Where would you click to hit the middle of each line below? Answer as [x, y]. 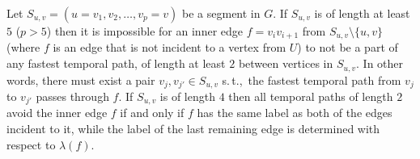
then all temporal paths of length [311, 96]
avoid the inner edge [57, 113]
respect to [31, 144]
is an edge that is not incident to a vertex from [170, 47]
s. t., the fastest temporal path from [312, 79]
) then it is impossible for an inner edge [145, 31]
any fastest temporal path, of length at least [116, 63]
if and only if [152, 113]
